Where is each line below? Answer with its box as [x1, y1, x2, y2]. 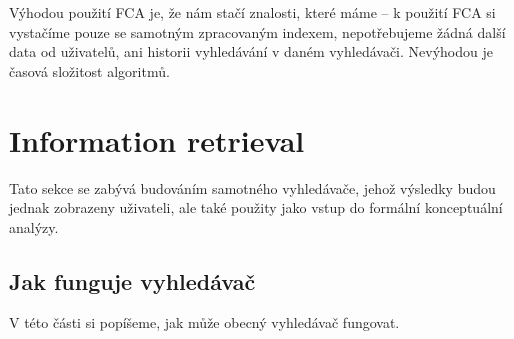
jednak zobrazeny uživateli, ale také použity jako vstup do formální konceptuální [9, 197, 503, 218]
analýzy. [9, 216, 59, 237]
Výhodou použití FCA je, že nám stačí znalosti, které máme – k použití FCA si [9, 2, 496, 22]
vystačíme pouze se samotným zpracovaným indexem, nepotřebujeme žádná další [9, 21, 506, 42]
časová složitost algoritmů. [9, 60, 170, 81]
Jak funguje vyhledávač [9, 265, 256, 296]
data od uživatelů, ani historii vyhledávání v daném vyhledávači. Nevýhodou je [9, 41, 493, 62]
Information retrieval [9, 119, 305, 160]
